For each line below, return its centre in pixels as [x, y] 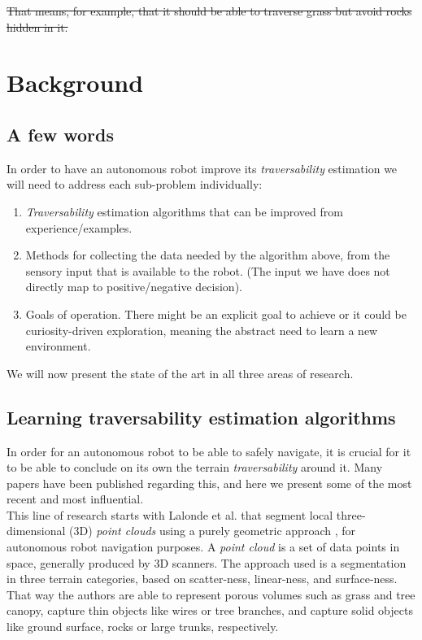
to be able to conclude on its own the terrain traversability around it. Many [195, 467]
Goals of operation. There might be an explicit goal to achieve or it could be [216, 313]
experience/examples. [79, 227]
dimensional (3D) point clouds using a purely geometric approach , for [181, 531]
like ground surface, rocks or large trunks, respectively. [143, 627]
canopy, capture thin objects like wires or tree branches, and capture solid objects [210, 610]
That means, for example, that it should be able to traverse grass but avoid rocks [209, 11]
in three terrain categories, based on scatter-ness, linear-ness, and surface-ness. [202, 579]
